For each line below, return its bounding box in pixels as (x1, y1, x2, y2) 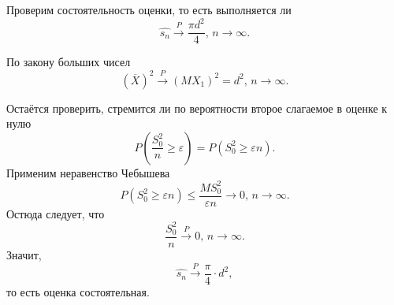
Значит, (6, 247, 42, 263)
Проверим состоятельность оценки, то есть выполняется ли (6, 2, 292, 17)
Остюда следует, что (6, 205, 105, 221)
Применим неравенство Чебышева (6, 164, 170, 180)
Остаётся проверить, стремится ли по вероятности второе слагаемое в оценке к (6, 99, 388, 116)
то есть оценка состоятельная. (6, 284, 150, 300)
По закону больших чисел (6, 54, 131, 70)
